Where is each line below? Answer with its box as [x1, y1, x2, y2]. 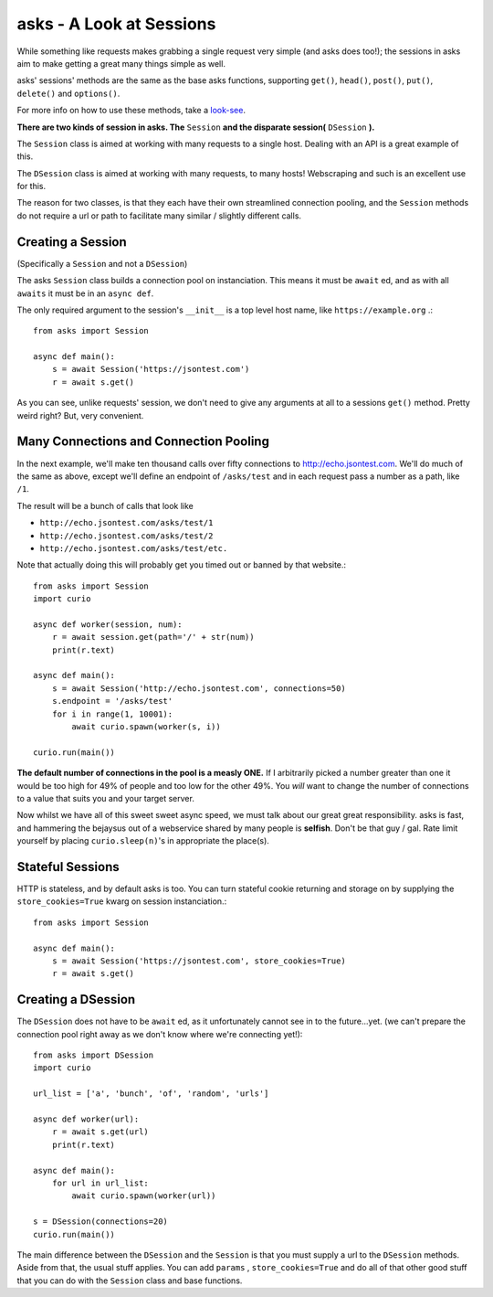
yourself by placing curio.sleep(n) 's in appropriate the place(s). [16, 835, 269, 846]
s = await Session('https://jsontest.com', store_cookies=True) [51, 955, 346, 966]
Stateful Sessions [16, 859, 121, 875]
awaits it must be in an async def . [16, 288, 154, 299]
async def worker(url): [33, 1114, 140, 1124]
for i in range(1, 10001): [51, 708, 173, 719]
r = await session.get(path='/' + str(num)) [51, 632, 255, 643]
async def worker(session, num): [33, 619, 183, 630]
